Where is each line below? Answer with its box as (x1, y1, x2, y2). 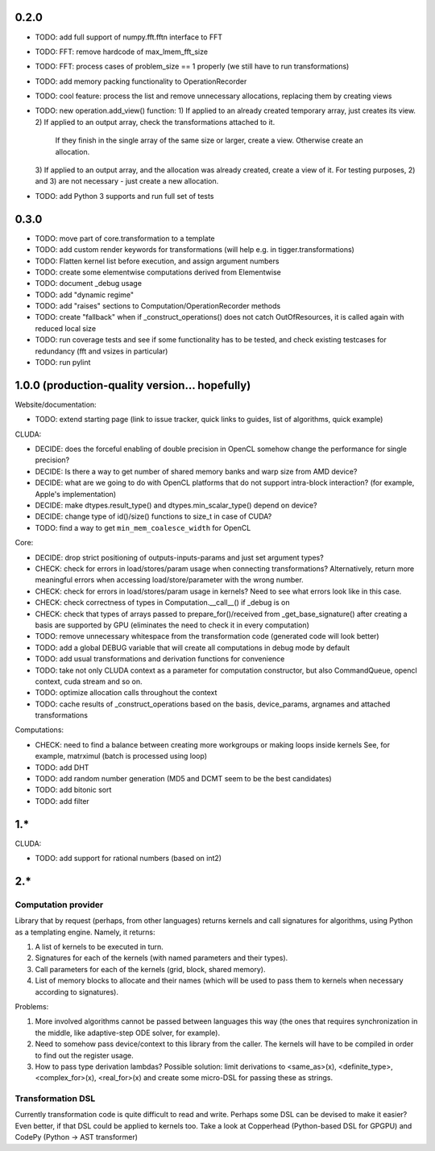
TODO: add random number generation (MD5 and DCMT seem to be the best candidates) (35, 774, 332, 784)
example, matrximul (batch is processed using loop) (35, 751, 208, 761)
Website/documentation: (14, 400, 97, 409)
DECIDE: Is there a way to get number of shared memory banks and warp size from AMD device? (35, 466, 358, 476)
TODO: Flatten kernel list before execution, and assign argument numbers (35, 256, 280, 266)
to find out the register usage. (35, 1050, 134, 1060)
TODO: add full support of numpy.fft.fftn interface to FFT (35, 32, 223, 42)
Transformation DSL (14, 1093, 96, 1104)
